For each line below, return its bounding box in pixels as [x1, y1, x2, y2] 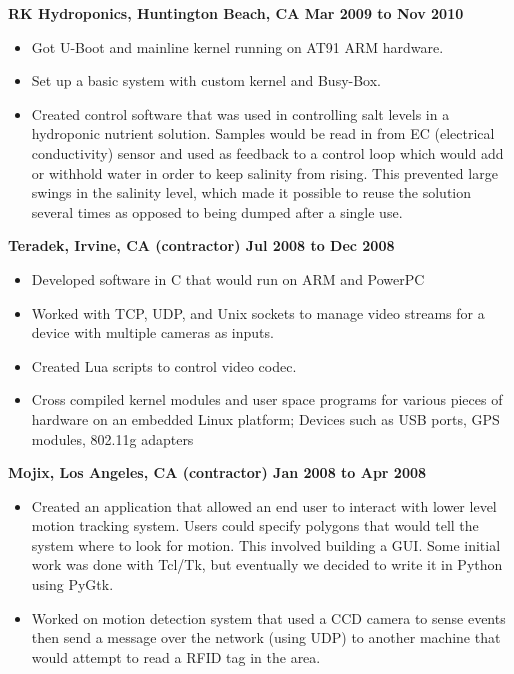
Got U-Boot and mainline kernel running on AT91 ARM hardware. [31, 36, 444, 57]
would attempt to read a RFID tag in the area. [31, 646, 321, 667]
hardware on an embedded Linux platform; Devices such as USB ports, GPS [31, 408, 500, 429]
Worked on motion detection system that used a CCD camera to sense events [31, 607, 506, 628]
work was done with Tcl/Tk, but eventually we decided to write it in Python [31, 554, 503, 575]
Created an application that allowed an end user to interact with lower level [31, 495, 497, 516]
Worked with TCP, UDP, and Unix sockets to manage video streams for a [31, 302, 485, 323]
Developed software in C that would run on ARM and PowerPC [31, 268, 425, 289]
